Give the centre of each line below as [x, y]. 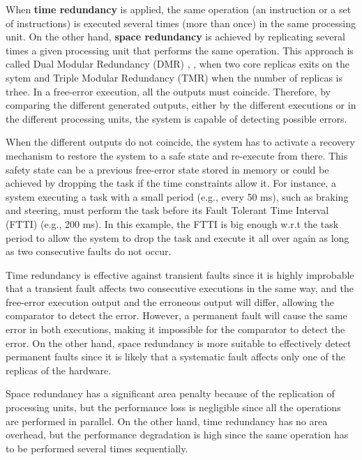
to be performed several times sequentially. [97, 448]
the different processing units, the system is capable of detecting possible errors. [176, 118]
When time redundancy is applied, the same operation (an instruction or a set [179, 9]
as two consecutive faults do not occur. [89, 251]
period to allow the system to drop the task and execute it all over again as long [178, 237]
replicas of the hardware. [59, 370]
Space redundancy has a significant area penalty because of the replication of [170, 393]
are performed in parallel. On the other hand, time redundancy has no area [167, 421]
